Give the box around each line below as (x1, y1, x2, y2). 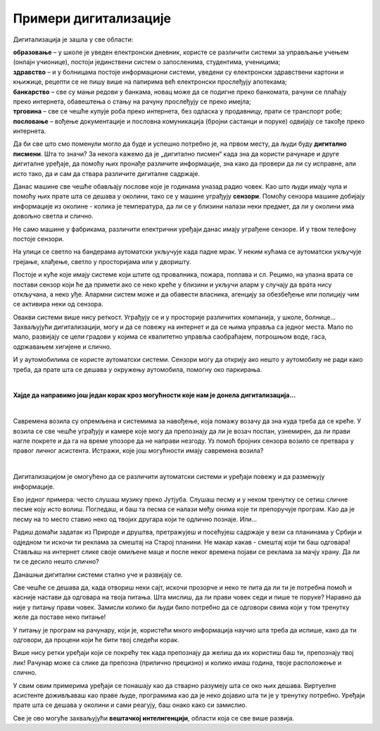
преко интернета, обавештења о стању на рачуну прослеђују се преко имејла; (13, 97, 251, 106)
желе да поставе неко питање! (13, 613, 106, 621)
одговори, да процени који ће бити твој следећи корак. (13, 636, 179, 644)
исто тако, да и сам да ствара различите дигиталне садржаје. (13, 169, 201, 177)
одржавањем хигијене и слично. (13, 342, 112, 351)
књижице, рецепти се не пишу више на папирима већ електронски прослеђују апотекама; (13, 77, 288, 86)
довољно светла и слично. (13, 212, 94, 220)
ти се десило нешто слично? (13, 557, 99, 566)
